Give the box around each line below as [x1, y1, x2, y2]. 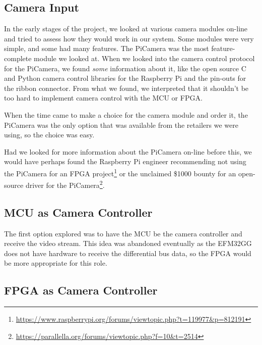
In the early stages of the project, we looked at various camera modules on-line [4, 23, 248, 34]
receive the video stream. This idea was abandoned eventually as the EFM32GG [4, 238, 252, 249]
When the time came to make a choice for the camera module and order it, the [4, 109, 248, 120]
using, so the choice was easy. [4, 129, 95, 140]
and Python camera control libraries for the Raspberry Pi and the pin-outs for [4, 73, 246, 83]
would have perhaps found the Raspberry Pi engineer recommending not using [4, 156, 246, 167]
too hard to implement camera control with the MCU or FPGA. [4, 92, 203, 103]
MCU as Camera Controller [4, 204, 153, 220]
